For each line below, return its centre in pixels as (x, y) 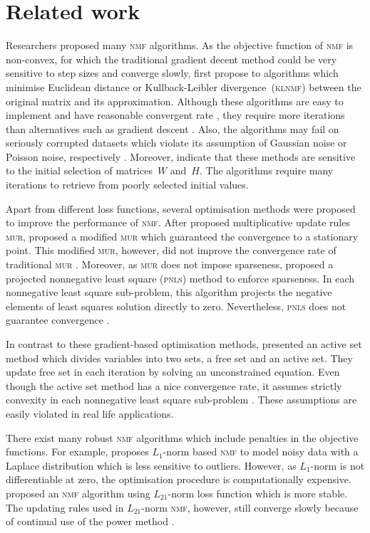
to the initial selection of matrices (79, 170)
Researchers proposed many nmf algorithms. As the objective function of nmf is (180, 45)
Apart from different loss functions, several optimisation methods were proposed (181, 208)
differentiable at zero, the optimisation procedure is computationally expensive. (179, 479)
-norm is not (338, 465)
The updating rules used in (65, 507)
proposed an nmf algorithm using (78, 493)
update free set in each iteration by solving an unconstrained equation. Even (173, 372)
